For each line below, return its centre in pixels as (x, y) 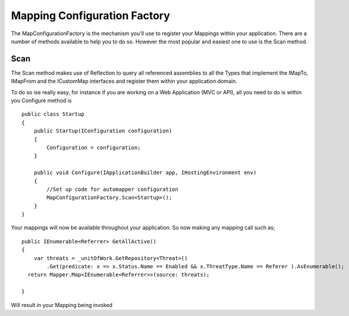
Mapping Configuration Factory (91, 16)
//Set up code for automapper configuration (112, 189)
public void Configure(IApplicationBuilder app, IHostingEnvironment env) (145, 173)
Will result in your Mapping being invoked (62, 305)
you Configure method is (41, 101)
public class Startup (53, 114)
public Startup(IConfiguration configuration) (103, 131)
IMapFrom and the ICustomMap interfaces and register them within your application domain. (124, 81)
